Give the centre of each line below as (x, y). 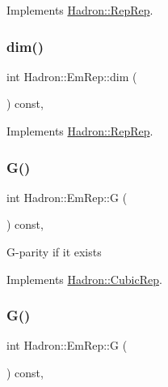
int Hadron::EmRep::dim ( (72, 76)
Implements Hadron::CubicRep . (84, 279)
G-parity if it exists (54, 252)
